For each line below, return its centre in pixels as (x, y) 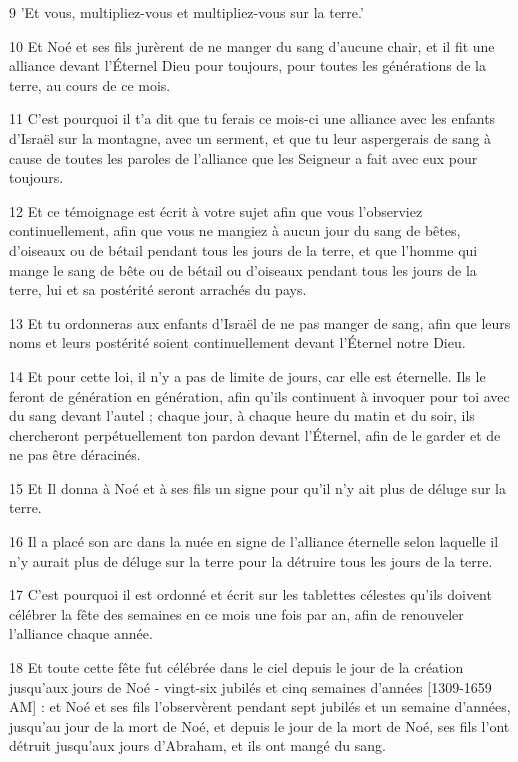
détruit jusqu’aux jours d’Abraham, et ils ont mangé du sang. (197, 745)
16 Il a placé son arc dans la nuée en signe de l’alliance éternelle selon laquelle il (254, 541)
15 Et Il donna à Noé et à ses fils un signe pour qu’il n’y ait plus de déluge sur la (257, 487)
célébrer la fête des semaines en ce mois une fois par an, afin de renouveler (236, 613)
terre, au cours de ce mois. (90, 84)
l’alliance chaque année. (81, 633)
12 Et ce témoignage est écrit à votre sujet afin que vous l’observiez (216, 210)
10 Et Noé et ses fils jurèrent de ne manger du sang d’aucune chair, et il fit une (252, 45)
